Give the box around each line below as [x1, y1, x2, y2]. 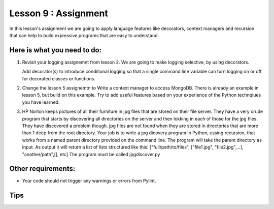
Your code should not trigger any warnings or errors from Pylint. [22, 178, 156, 184]
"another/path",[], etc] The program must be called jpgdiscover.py [22, 151, 160, 157]
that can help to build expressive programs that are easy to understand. [9, 32, 159, 38]
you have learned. [22, 99, 60, 105]
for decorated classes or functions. [22, 75, 96, 81]
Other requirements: [9, 164, 76, 173]
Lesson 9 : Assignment [9, 8, 109, 19]
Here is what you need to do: [9, 46, 101, 54]
